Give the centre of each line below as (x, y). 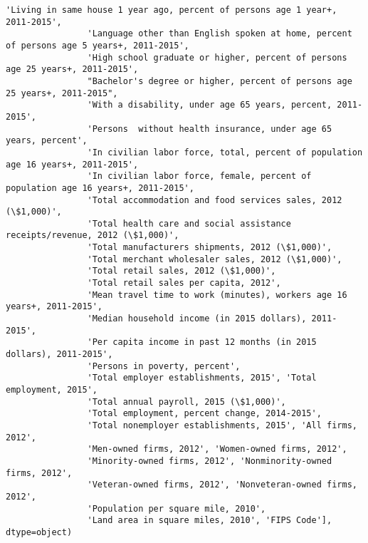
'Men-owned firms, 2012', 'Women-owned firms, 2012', (217, 449)
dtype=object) (39, 532)
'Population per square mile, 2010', (177, 508)
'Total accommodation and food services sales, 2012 (215, 200)
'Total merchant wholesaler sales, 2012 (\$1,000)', (215, 259)
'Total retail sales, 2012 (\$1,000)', (182, 271)
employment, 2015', (52, 390)
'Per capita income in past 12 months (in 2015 (202, 342)
